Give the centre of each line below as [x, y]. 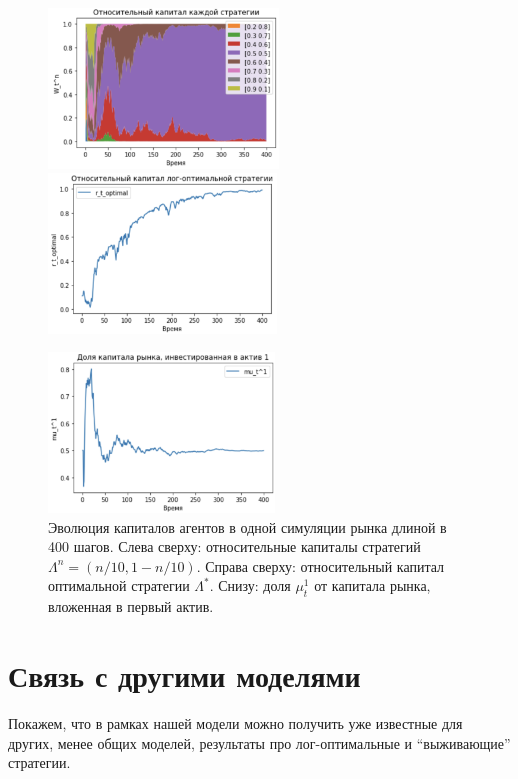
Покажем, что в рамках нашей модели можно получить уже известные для [235, 722]
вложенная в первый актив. [131, 606]
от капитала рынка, [372, 585]
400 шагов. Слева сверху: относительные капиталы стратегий [234, 546]
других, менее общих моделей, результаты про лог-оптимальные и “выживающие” [259, 742]
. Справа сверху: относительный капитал [320, 565]
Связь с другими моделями [184, 675]
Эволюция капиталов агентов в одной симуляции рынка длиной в [247, 526]
